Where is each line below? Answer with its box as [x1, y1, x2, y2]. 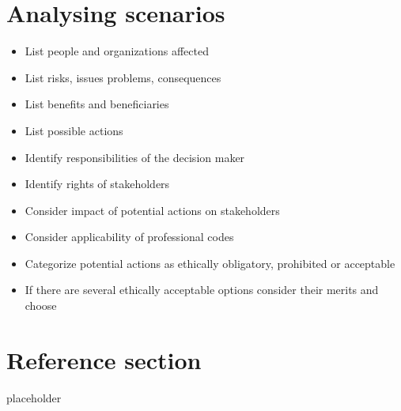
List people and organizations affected [25, 43, 209, 59]
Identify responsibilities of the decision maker [25, 149, 245, 165]
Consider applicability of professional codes [25, 228, 234, 245]
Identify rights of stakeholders [25, 175, 170, 192]
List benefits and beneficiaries [25, 96, 169, 112]
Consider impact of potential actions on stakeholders [25, 202, 280, 218]
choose [25, 297, 57, 314]
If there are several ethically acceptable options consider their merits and [25, 281, 379, 298]
